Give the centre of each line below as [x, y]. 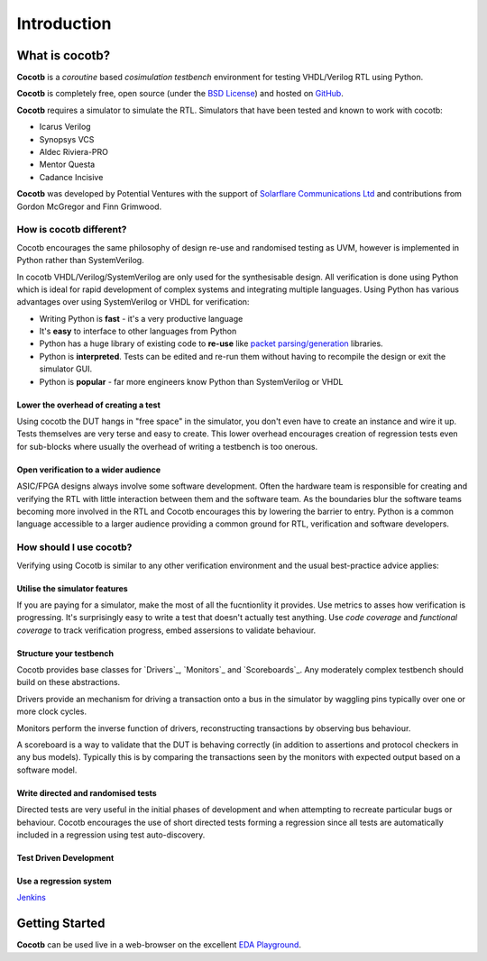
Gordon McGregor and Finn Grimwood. [89, 206]
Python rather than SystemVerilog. [80, 261]
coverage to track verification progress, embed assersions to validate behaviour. [166, 630]
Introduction [64, 23]
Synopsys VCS [67, 139]
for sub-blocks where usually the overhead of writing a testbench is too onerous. [167, 446]
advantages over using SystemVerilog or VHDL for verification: [133, 302]
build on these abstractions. [69, 682]
